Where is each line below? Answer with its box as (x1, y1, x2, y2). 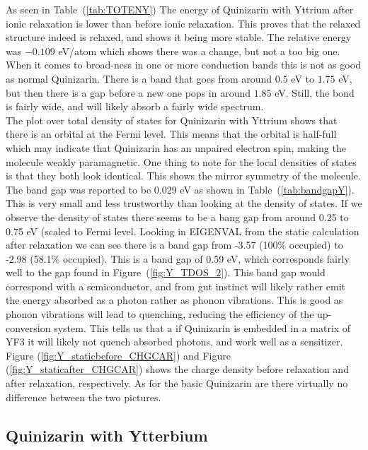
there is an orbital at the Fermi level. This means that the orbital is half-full (6, 126, 337, 141)
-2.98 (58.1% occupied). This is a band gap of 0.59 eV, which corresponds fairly (6, 251, 350, 266)
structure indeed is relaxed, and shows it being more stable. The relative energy (6, 30, 352, 45)
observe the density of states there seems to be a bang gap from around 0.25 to (6, 209, 349, 224)
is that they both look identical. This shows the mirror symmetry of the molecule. (6, 168, 361, 183)
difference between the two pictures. (6, 389, 161, 404)
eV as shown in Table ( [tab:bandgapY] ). (180, 182, 355, 196)
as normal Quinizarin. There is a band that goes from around (6, 71, 272, 85)
